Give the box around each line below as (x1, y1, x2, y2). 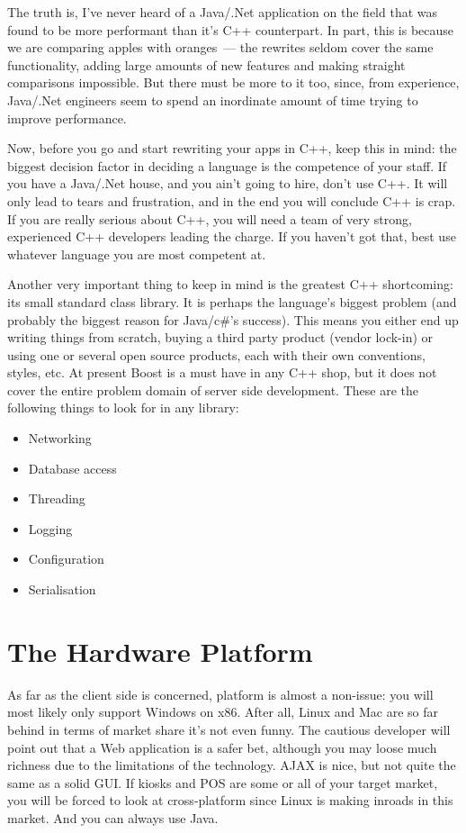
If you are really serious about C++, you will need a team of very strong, (7, 209, 412, 228)
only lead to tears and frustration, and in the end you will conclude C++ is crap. (7, 191, 456, 210)
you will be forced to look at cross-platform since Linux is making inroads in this (7, 791, 453, 810)
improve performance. (7, 108, 127, 127)
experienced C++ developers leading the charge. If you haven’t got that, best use (7, 227, 456, 246)
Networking (28, 429, 92, 448)
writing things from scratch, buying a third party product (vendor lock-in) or (7, 328, 434, 347)
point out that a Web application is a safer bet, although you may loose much (7, 738, 437, 756)
